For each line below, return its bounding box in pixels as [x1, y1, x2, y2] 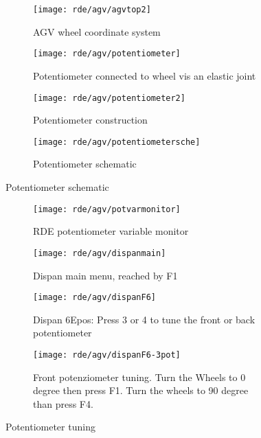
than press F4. [33, 396, 93, 411]
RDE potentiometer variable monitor [33, 224, 189, 238]
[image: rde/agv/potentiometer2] [33, 93, 185, 103]
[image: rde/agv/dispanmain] [33, 248, 166, 258]
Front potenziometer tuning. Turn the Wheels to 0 [33, 369, 246, 384]
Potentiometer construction [33, 113, 148, 127]
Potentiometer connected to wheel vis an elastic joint [33, 68, 256, 82]
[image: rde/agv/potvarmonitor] [33, 204, 181, 214]
